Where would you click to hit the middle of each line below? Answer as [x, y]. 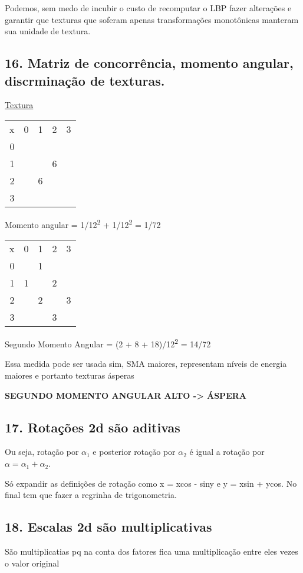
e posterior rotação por [134, 452]
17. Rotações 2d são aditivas [93, 427]
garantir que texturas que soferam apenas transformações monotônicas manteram [152, 19]
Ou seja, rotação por [42, 452]
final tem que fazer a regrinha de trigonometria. [91, 495]
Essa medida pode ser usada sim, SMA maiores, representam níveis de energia [146, 364]
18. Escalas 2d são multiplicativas [108, 527]
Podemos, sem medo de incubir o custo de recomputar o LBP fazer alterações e [148, 8]
